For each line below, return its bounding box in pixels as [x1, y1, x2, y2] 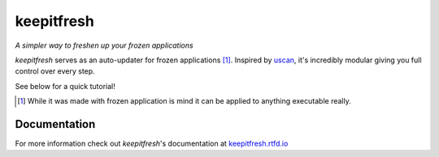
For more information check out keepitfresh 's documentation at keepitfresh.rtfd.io [15, 138, 289, 149]
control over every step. [15, 66, 95, 76]
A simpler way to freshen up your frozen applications [15, 40, 194, 50]
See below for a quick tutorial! [15, 81, 115, 91]
